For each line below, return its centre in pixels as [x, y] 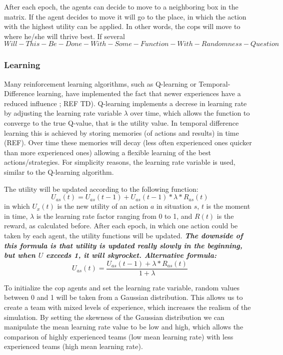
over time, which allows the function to [190, 113]
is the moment [228, 206]
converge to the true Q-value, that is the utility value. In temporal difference [121, 122]
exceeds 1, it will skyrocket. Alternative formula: [131, 255]
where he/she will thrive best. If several [64, 36]
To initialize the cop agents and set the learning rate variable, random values [122, 287]
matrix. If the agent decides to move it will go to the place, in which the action [125, 16]
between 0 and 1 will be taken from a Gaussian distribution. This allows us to [123, 297]
